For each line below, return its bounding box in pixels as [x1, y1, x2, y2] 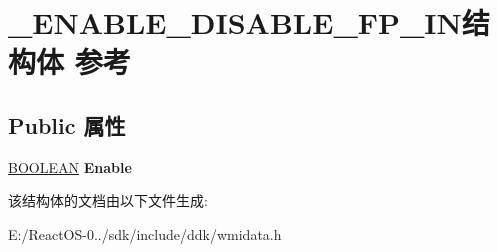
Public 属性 [8, 109, 126, 140]
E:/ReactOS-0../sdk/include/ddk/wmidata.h [8, 223, 282, 244]
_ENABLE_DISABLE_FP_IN [8, 2, 462, 43]
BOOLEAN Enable [8, 156, 132, 177]
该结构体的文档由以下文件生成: [8, 190, 208, 211]
